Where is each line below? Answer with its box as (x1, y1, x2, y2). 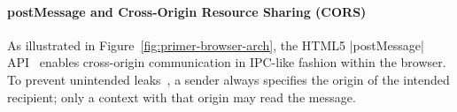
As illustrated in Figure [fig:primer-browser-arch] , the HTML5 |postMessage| (7, 35, 424, 54)
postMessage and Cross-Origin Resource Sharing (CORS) (7, 2, 367, 20)
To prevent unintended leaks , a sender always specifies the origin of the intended (7, 70, 450, 88)
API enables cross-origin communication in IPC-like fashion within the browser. (7, 53, 446, 71)
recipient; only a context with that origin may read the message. (7, 87, 356, 106)
